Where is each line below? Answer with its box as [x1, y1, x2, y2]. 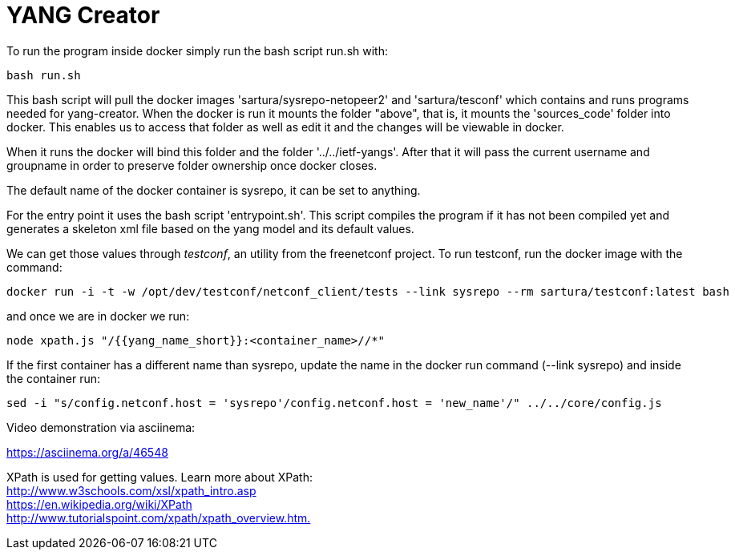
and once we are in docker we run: [6, 308, 190, 323]
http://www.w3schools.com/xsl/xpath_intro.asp [6, 483, 256, 498]
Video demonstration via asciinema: [6, 420, 196, 434]
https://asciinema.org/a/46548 [6, 445, 168, 459]
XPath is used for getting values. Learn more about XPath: [6, 469, 313, 484]
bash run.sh [6, 68, 81, 82]
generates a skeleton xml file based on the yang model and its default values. [6, 221, 414, 236]
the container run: [6, 371, 101, 385]
